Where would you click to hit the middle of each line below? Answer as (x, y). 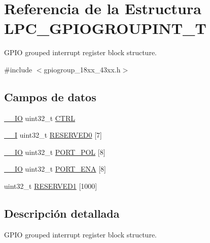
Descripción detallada (62, 213)
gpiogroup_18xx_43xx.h (82, 69)
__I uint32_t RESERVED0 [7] (53, 135)
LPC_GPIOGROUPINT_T (105, 28)
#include (18, 69)
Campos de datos (50, 96)
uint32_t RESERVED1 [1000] (51, 186)
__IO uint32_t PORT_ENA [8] (55, 169)
